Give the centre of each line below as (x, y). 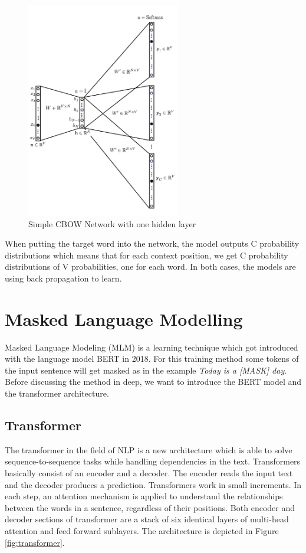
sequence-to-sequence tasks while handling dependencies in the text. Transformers (153, 461)
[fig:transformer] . (35, 542)
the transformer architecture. (57, 393)
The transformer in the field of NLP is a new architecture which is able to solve (149, 449)
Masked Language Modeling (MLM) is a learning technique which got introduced (152, 347)
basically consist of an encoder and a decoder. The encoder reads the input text (149, 473)
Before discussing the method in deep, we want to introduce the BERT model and (153, 382)
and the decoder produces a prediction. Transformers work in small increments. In (153, 484)
